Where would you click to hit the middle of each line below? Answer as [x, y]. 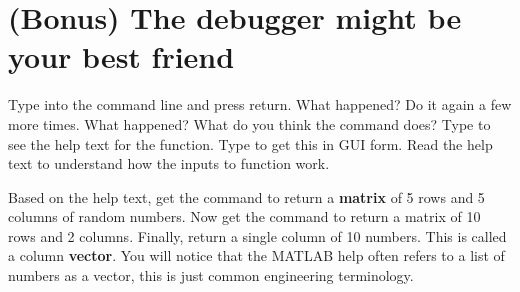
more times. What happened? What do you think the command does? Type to [249, 123]
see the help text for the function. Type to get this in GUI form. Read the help [250, 143]
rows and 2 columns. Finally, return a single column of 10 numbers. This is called [257, 235]
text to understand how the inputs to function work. [169, 163]
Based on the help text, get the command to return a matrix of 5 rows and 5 [246, 196]
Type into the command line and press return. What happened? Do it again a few [260, 104]
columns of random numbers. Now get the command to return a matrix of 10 [244, 216]
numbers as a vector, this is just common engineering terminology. [211, 275]
